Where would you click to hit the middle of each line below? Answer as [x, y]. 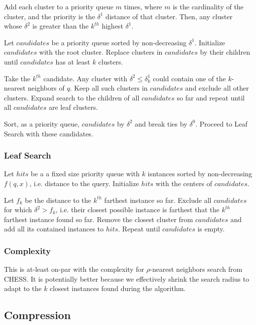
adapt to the [23, 288]
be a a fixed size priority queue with [85, 174]
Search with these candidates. [49, 133]
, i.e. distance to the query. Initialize [84, 183]
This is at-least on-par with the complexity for [74, 269]
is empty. [211, 229]
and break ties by [161, 123]
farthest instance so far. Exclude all [158, 200]
